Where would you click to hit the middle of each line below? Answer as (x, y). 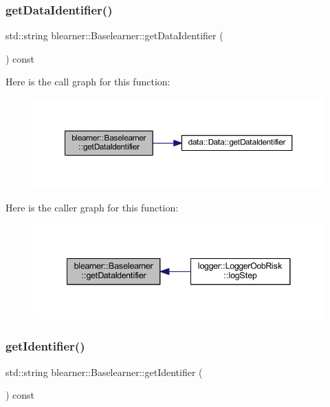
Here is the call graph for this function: (88, 82)
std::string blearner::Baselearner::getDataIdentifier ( (114, 35)
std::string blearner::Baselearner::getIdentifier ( (104, 372)
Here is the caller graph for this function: (92, 207)
